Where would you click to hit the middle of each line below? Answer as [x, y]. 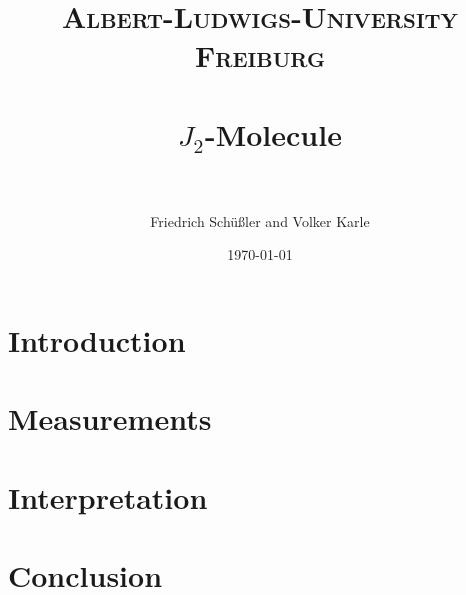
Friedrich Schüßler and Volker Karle [260, 220]
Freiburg [260, 55]
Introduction [97, 340]
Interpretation [108, 496]
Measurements [110, 418]
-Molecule [273, 133]
